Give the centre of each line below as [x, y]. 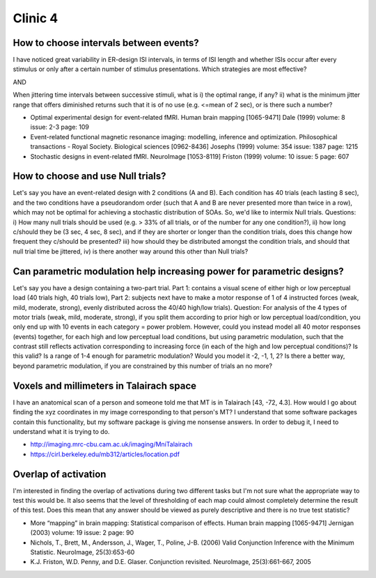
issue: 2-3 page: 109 [60, 127]
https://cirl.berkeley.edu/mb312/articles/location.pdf [105, 454]
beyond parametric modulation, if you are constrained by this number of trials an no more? [143, 366]
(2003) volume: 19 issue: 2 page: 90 [82, 533]
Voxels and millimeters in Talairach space [105, 385]
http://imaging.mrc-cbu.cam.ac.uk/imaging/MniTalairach [111, 444]
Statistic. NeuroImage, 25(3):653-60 [83, 552]
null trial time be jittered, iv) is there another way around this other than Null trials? [131, 251]
